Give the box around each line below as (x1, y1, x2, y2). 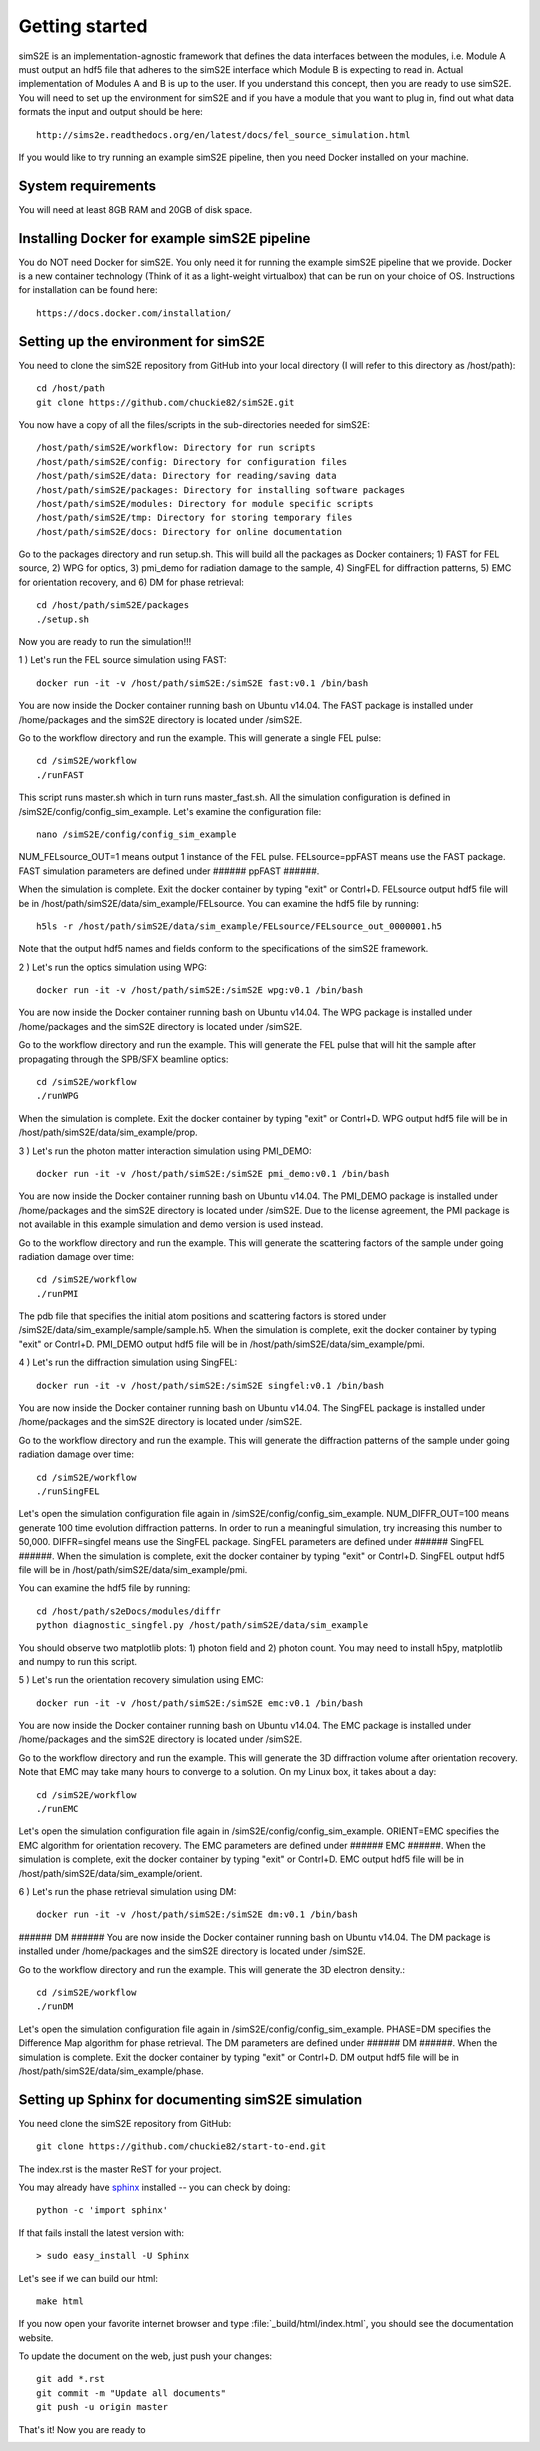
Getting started (18, 15, 148, 37)
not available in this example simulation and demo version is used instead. (18, 1218, 324, 1230)
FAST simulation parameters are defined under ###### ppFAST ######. (18, 865, 320, 877)
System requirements (18, 177, 157, 194)
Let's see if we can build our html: (18, 2272, 159, 2284)
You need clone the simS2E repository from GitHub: (18, 2117, 232, 2129)
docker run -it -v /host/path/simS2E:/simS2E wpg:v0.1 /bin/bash (36, 985, 364, 996)
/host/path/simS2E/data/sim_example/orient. (18, 1867, 203, 1879)
